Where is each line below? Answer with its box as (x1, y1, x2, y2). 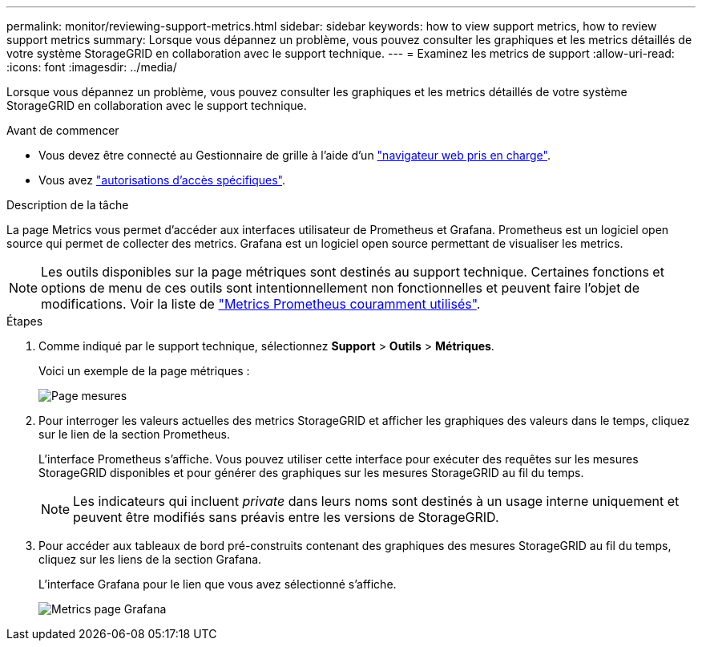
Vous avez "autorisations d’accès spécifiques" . (38, 173, 286, 187)
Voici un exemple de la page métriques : (38, 364, 250, 378)
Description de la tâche (6, 198, 129, 212)
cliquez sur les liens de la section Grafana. (38, 552, 262, 566)
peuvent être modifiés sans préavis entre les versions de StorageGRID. (73, 509, 499, 525)
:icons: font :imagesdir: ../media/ (6, 60, 177, 74)
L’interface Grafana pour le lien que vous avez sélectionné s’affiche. (38, 577, 397, 591)
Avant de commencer (6, 123, 119, 137)
